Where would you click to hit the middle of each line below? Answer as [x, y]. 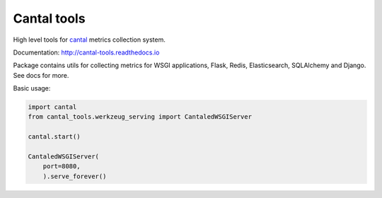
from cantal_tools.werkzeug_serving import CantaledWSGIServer [140, 117]
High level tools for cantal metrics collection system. [89, 40]
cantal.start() [54, 137]
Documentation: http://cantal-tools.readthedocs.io [86, 52]
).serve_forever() [75, 176]
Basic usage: [32, 88]
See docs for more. [41, 75]
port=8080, [62, 167]
